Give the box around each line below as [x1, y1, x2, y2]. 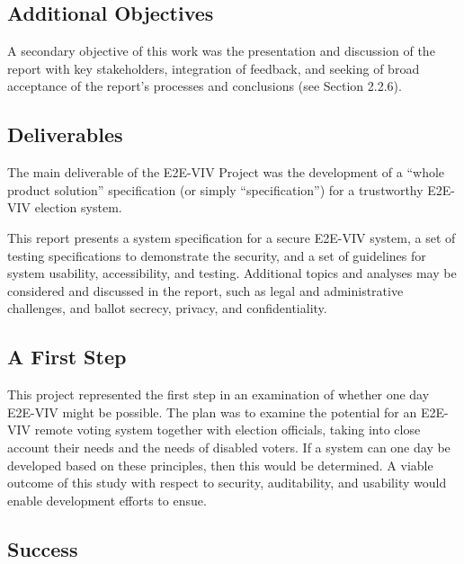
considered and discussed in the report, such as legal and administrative [7, 281, 404, 300]
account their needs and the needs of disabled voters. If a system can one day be [7, 437, 451, 456]
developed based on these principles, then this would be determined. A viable [7, 455, 433, 474]
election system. [34, 198, 122, 217]
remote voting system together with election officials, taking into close [34, 420, 421, 439]
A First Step [7, 343, 127, 371]
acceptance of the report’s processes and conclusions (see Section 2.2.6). [7, 76, 402, 95]
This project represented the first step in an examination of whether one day [7, 385, 430, 404]
